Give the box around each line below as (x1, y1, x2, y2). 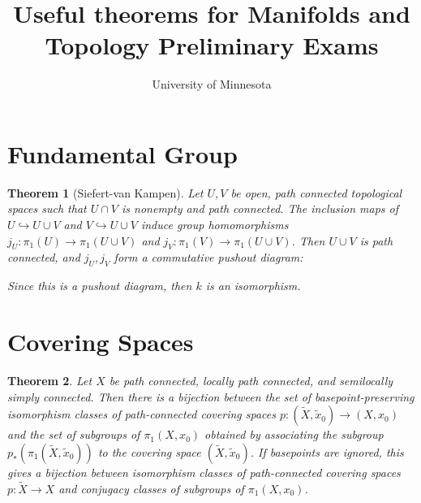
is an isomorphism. (205, 277, 301, 294)
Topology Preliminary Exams (45, 28, 379, 62)
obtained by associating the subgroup (204, 426, 384, 443)
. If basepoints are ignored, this (250, 443, 404, 460)
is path (359, 232, 393, 249)
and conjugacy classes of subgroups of (58, 479, 244, 496)
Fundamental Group (7, 137, 238, 170)
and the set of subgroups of (7, 426, 140, 443)
